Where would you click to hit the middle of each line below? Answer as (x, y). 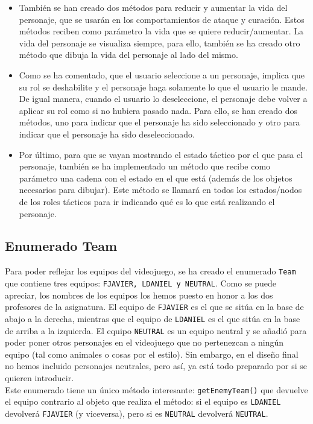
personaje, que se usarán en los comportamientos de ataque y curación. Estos (162, 19)
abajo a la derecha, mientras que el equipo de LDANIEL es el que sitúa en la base (153, 318)
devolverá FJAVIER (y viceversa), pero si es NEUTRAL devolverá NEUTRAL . (137, 413)
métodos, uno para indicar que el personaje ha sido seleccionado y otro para (160, 122)
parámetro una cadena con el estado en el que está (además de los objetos (156, 178)
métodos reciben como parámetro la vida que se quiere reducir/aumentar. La (161, 31)
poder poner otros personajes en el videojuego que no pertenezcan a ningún (144, 342)
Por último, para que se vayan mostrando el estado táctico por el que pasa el (161, 154)
